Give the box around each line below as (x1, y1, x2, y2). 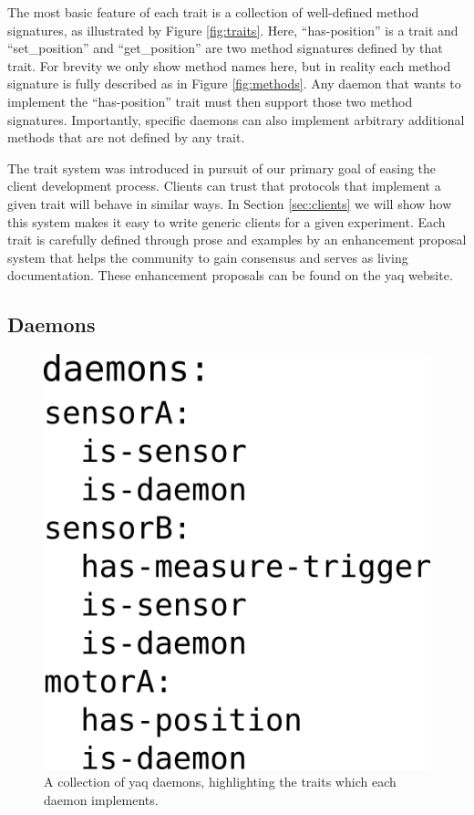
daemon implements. (44, 789, 159, 809)
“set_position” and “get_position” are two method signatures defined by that (7, 38, 443, 57)
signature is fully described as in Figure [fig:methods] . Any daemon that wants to (7, 74, 461, 93)
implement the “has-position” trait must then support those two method (7, 91, 413, 110)
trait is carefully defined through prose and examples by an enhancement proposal (7, 230, 467, 249)
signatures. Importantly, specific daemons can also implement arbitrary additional (7, 110, 465, 129)
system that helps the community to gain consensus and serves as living (7, 247, 408, 266)
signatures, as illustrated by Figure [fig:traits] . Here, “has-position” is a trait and (7, 20, 459, 39)
